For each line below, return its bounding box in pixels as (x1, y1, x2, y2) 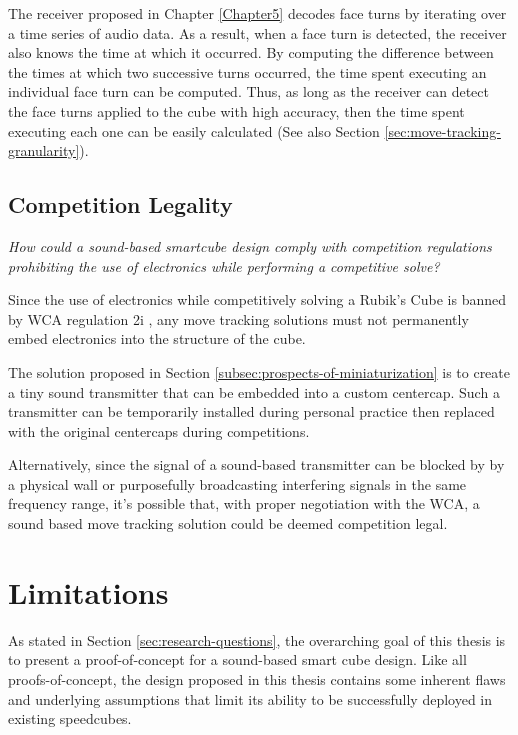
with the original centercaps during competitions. (8, 420, 310, 441)
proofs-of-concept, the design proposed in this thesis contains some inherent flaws (8, 668, 506, 689)
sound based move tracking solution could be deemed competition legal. (8, 513, 448, 534)
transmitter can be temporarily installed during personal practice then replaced (8, 401, 495, 422)
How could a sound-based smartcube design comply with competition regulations (8, 235, 492, 256)
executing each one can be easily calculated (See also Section (8, 120, 380, 141)
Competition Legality (8, 189, 233, 220)
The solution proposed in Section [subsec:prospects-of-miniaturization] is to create (8, 361, 510, 382)
